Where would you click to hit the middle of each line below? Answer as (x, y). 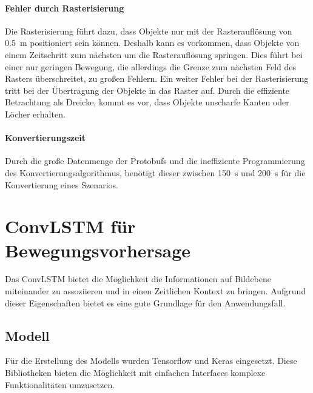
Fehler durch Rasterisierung (65, 8)
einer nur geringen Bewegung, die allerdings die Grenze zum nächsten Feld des (151, 66)
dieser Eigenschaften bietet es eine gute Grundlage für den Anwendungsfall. (145, 302)
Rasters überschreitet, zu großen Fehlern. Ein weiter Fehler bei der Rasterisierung (157, 78)
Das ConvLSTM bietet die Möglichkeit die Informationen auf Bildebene (138, 279)
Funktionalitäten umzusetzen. (60, 384)
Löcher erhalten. (35, 114)
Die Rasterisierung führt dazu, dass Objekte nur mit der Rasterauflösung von (149, 31)
